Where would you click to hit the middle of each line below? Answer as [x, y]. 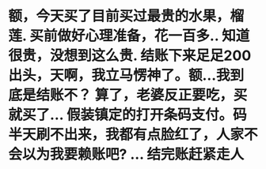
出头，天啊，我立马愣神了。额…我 [120, 75]
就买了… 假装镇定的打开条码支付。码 [127, 115]
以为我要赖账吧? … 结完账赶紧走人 [133, 154]
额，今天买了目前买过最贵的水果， [120, 16]
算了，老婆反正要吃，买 [171, 95]
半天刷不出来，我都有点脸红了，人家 [126, 135]
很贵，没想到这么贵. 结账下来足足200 [130, 56]
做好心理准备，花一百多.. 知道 [154, 36]
